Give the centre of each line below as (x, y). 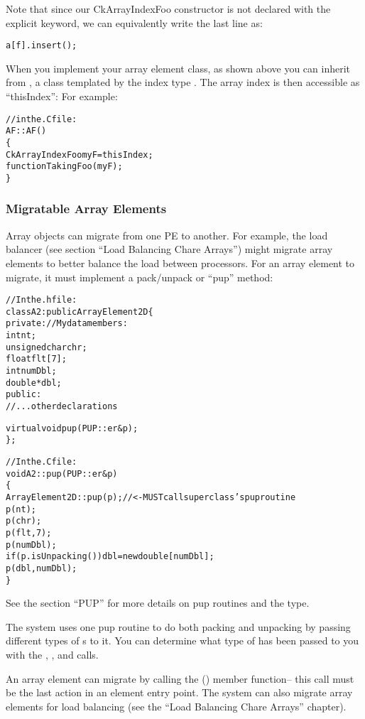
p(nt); (21, 509)
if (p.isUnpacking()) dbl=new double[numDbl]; (110, 557)
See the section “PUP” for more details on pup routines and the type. (158, 603)
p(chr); (24, 521)
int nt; (21, 336)
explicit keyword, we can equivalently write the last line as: (134, 22)
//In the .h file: (42, 300)
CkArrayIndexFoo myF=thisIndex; (80, 155)
